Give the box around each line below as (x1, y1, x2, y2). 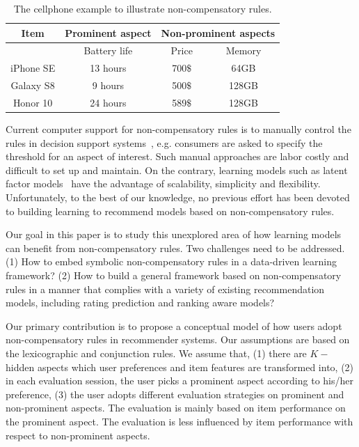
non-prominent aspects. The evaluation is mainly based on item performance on (6, 400, 346, 415)
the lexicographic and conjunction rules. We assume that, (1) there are (6, 345, 307, 360)
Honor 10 (13, 95, 53, 109)
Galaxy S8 (10, 78, 55, 93)
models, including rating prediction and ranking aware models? (6, 295, 275, 310)
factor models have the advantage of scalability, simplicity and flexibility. (6, 176, 321, 191)
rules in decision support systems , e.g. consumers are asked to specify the (6, 135, 323, 150)
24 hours (90, 95, 127, 109)
